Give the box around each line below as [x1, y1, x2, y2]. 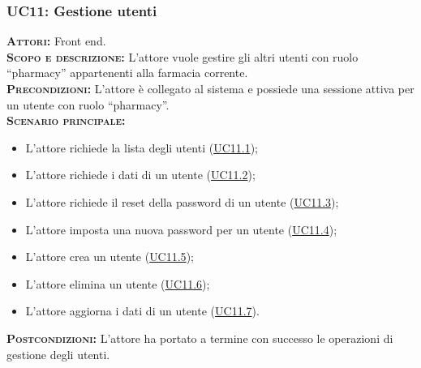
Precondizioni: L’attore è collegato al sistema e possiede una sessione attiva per [6, 80, 415, 96]
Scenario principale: [6, 112, 126, 129]
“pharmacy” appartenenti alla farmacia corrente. [6, 64, 248, 81]
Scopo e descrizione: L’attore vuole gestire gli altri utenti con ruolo [6, 48, 359, 65]
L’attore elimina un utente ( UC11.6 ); [25, 275, 210, 292]
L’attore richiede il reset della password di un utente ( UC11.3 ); [25, 193, 339, 210]
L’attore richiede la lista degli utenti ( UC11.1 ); [25, 139, 258, 156]
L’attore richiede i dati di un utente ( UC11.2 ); [25, 166, 256, 183]
